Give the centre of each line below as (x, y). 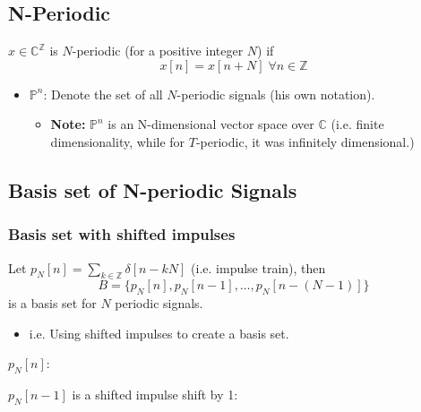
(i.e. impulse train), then (258, 267)
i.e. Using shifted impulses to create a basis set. (159, 333)
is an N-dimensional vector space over (211, 124)
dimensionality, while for (118, 141)
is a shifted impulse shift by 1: (155, 395)
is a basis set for (52, 303)
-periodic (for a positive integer (158, 51)
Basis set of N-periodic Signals (153, 189)
